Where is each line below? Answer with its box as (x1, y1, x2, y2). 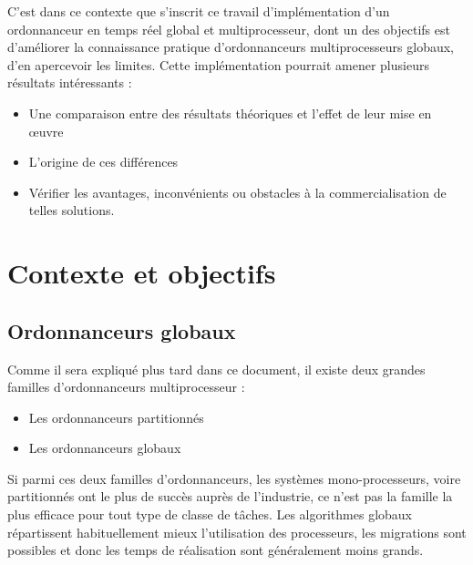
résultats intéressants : (7, 73, 132, 92)
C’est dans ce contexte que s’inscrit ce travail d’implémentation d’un (7, 2, 390, 20)
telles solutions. (28, 200, 115, 220)
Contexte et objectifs (7, 254, 276, 292)
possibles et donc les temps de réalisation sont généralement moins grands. (7, 540, 424, 560)
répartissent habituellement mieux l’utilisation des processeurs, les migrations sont (7, 522, 467, 541)
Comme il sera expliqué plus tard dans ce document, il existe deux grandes (7, 359, 426, 378)
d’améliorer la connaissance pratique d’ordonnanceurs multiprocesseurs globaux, (7, 37, 454, 56)
